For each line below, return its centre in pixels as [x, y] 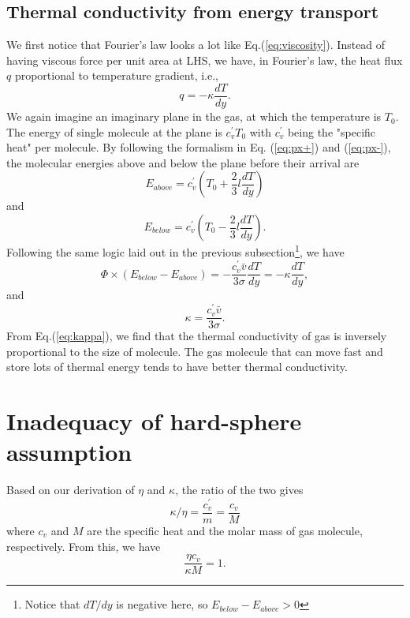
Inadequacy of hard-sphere [154, 421]
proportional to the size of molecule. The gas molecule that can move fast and [195, 351]
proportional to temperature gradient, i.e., [116, 75]
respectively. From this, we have [84, 546]
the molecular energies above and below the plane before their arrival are [183, 162]
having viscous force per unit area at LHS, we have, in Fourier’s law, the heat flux [205, 60]
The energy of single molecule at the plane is [114, 131]
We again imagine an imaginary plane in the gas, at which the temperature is [194, 116]
